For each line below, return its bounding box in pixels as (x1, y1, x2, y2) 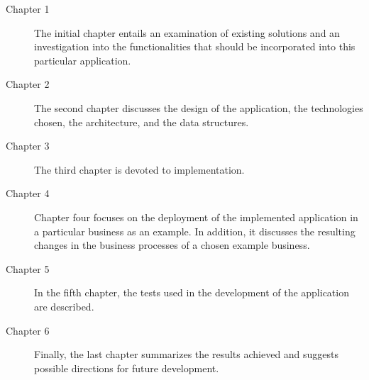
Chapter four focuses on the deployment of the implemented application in (34, 209, 358, 224)
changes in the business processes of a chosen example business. (34, 238, 310, 252)
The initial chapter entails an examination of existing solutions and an (34, 25, 340, 40)
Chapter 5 (6, 261, 50, 276)
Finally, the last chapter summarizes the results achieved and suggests (34, 347, 339, 362)
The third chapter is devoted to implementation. (34, 162, 245, 177)
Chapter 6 (6, 323, 50, 337)
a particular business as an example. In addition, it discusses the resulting (34, 223, 356, 238)
